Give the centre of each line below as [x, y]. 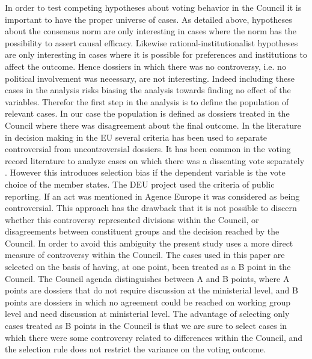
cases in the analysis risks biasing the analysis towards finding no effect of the [148, 90]
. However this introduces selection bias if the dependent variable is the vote [145, 172]
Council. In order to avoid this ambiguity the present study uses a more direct [149, 243]
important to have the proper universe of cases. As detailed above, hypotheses [148, 19]
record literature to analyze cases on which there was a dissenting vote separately [155, 160]
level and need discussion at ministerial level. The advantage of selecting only [147, 314]
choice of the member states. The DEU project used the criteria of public [140, 184]
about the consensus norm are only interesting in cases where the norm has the [151, 31]
